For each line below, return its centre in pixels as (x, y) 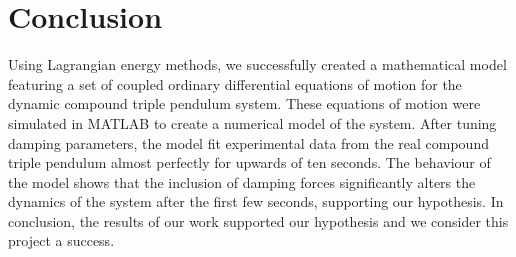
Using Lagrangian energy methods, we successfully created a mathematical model (257, 64)
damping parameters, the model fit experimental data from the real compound (248, 142)
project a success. (61, 240)
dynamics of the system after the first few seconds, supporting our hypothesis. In (256, 201)
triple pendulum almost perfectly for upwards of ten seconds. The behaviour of (249, 162)
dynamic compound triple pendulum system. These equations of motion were (244, 103)
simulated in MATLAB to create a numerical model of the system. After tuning (252, 122)
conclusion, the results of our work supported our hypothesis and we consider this (258, 220)
